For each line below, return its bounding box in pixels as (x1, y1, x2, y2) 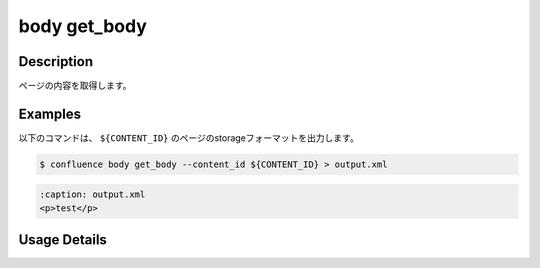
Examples (18, 105, 82, 122)
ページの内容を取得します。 (18, 80, 132, 92)
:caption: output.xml (39, 188, 146, 200)
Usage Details (18, 231, 107, 249)
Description (18, 53, 94, 70)
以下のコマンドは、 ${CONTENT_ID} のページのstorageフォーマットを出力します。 (18, 131, 359, 144)
